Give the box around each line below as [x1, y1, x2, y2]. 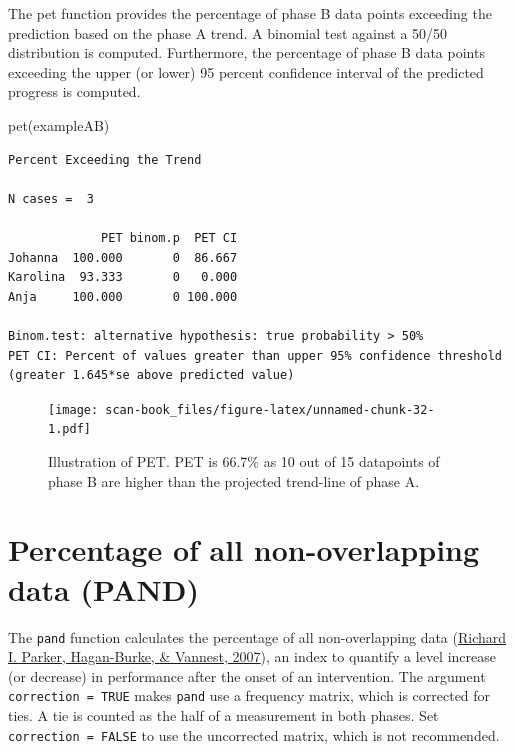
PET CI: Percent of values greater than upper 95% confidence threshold [8, 348, 502, 363]
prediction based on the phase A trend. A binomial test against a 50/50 [8, 22, 448, 43]
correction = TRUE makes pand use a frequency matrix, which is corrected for [8, 685, 491, 706]
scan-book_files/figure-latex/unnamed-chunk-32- [105, 402, 435, 417]
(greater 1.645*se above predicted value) [8, 368, 295, 383]
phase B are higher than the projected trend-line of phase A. [48, 470, 420, 491]
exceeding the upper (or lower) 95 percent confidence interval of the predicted [8, 61, 484, 82]
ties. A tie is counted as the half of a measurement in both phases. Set [8, 705, 439, 725]
